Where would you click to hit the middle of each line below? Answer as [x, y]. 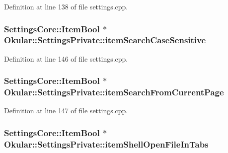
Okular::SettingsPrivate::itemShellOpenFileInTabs [106, 144]
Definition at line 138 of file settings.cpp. [66, 6]
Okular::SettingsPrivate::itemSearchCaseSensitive [105, 40]
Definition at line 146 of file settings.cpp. [66, 58]
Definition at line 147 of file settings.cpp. [66, 111]
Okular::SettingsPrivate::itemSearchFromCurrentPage [114, 92]
